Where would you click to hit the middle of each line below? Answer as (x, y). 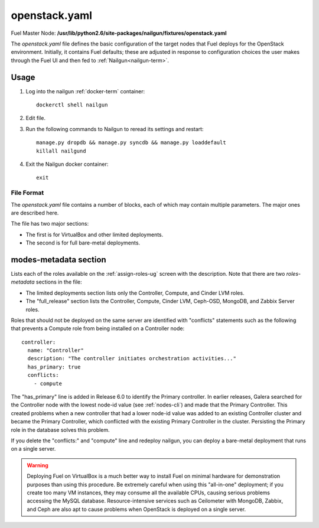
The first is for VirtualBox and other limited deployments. (95, 234)
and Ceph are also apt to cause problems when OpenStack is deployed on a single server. (136, 509)
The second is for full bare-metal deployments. (83, 243)
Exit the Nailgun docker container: (67, 164)
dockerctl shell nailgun (72, 105)
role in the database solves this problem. (60, 430)
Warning (38, 465)
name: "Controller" (56, 351)
